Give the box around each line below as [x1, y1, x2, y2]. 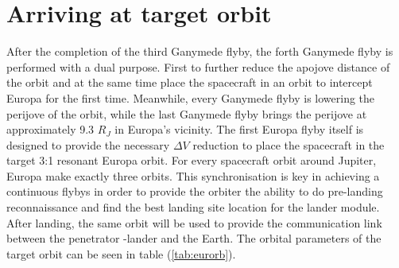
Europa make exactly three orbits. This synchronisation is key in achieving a [6, 167, 380, 184]
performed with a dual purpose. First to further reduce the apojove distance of [6, 58, 390, 75]
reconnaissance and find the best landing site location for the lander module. [6, 199, 380, 216]
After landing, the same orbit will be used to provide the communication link [6, 214, 382, 231]
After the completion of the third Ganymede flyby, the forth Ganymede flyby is [6, 43, 393, 60]
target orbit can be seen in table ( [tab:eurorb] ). [6, 245, 236, 262]
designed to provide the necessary [6, 136, 170, 153]
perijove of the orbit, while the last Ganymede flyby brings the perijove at [6, 105, 367, 122]
